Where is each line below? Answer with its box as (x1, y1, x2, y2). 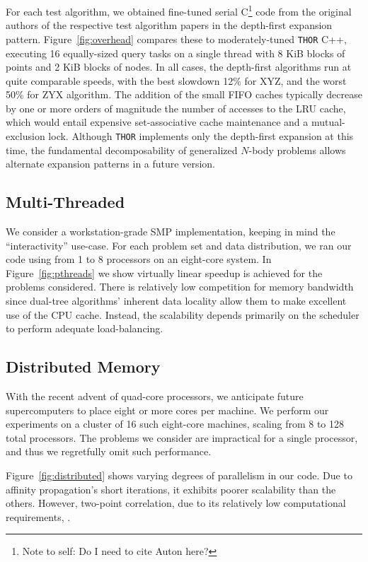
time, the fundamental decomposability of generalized (6, 142, 238, 157)
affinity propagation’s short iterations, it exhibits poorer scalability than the (6, 481, 336, 496)
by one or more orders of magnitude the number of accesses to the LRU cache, (6, 100, 346, 115)
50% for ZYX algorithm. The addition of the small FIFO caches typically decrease (6, 87, 362, 102)
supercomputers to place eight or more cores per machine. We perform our (6, 402, 329, 417)
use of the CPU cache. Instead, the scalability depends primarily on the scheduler (6, 307, 360, 322)
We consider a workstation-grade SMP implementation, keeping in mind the (6, 224, 335, 239)
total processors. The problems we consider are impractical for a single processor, (6, 430, 358, 445)
